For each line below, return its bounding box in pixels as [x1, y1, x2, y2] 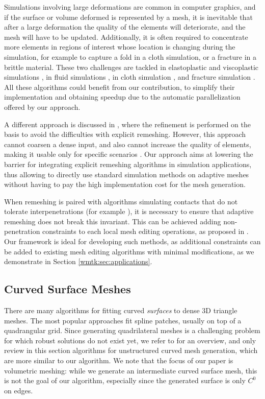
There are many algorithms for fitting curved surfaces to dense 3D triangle [4, 305, 237, 316]
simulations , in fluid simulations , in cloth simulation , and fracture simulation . [4, 72, 255, 82]
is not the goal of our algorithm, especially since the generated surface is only [4, 375, 246, 386]
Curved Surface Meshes [4, 281, 131, 297]
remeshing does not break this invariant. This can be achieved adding [4, 216, 221, 226]
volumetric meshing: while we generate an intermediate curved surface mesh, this [4, 365, 257, 375]
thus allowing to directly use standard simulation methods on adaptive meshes [4, 169, 249, 179]
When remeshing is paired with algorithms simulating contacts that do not [4, 196, 238, 206]
